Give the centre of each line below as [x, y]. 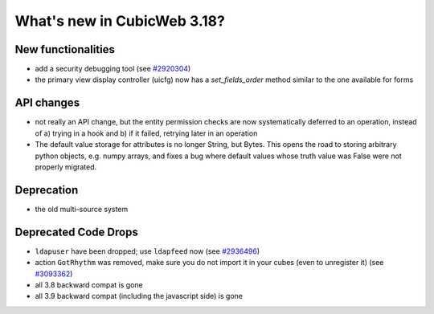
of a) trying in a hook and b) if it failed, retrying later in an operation [146, 133]
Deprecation [47, 190]
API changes [47, 103]
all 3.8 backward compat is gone [89, 284]
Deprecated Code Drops [76, 232]
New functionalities [65, 49]
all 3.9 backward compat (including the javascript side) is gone [139, 296]
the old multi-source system [82, 209]
